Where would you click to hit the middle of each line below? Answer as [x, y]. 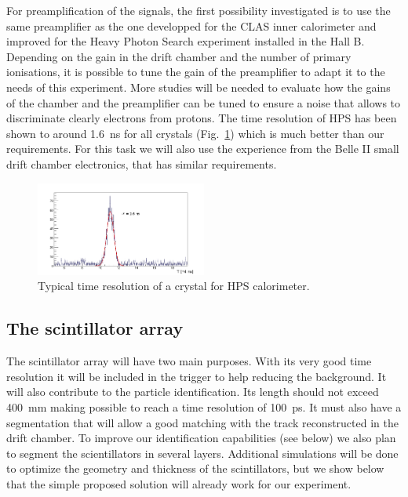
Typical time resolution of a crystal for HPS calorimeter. [174, 286]
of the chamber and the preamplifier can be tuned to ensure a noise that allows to [204, 102]
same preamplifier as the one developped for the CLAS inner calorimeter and [191, 25]
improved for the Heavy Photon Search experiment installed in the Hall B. [186, 41]
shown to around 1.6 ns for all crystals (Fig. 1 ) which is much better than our [195, 133]
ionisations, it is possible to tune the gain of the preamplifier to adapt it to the [196, 72]
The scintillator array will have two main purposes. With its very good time [189, 361]
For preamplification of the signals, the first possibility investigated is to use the [199, 10]
